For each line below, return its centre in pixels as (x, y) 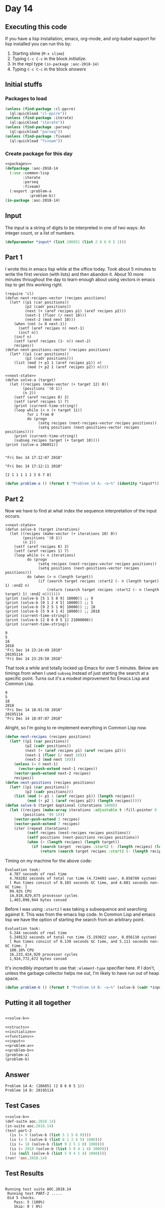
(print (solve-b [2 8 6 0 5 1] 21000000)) (49, 620)
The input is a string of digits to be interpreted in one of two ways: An (75, 228)
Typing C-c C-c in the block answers (49, 69)
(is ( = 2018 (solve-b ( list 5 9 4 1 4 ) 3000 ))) (59, 1149)
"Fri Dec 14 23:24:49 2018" (34, 650)
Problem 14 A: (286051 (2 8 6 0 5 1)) (45, 1086)
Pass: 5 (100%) (29, 1202)
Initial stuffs (24, 85)
